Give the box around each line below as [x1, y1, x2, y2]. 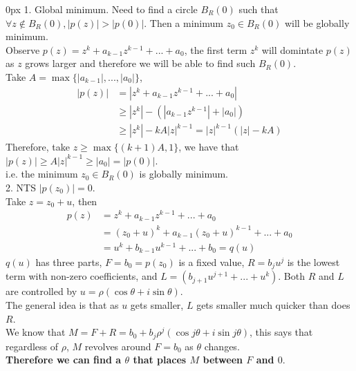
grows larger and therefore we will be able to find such [25, 56, 256, 70]
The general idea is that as [6, 297, 119, 312]
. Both [278, 269, 306, 283]
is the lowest [287, 254, 340, 269]
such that [238, 2, 279, 16]
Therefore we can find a [6, 352, 122, 367]
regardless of [6, 339, 59, 353]
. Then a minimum [144, 15, 223, 30]
